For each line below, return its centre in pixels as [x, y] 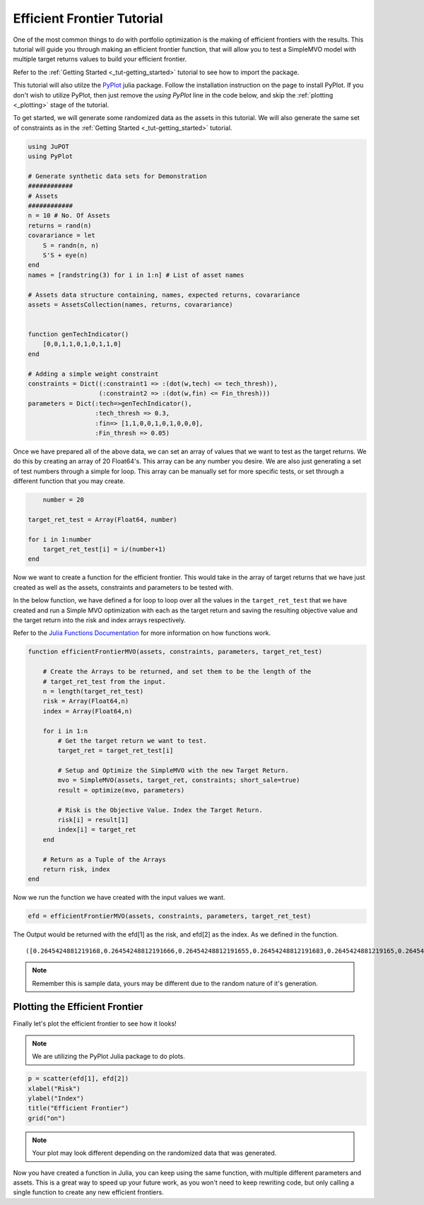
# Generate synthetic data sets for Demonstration [118, 176]
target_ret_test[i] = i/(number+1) [104, 550]
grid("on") [47, 1118]
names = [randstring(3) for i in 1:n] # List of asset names [136, 275]
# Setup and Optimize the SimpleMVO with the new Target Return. [173, 771]
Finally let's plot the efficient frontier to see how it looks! [95, 1023]
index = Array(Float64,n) [88, 711]
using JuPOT [49, 146]
